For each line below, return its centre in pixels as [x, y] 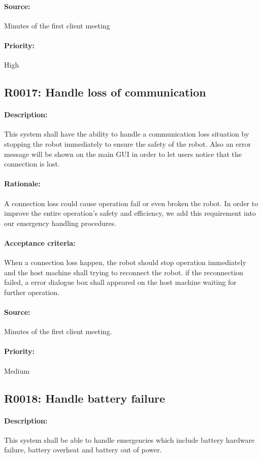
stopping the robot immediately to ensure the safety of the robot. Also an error [127, 143]
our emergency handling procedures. [60, 223]
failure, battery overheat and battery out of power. [83, 450]
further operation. [32, 292]
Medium [17, 370]
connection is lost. [32, 164]
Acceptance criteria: [40, 242]
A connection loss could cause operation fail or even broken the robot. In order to [131, 203]
